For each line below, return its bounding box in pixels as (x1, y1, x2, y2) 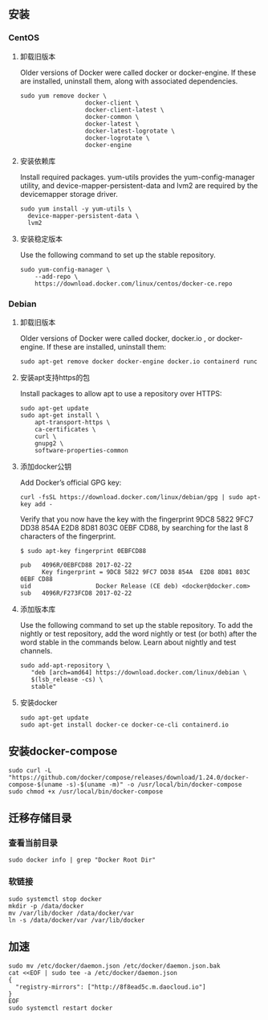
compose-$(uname (8, 780, 63, 789)
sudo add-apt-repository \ (19, 662, 111, 670)
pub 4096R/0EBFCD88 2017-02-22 (19, 561, 132, 569)
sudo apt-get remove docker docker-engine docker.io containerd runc (19, 357, 258, 366)
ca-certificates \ (35, 425, 96, 433)
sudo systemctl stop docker (8, 895, 103, 903)
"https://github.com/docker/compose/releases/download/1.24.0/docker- (8, 773, 250, 781)
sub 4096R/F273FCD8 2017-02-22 (19, 589, 132, 597)
